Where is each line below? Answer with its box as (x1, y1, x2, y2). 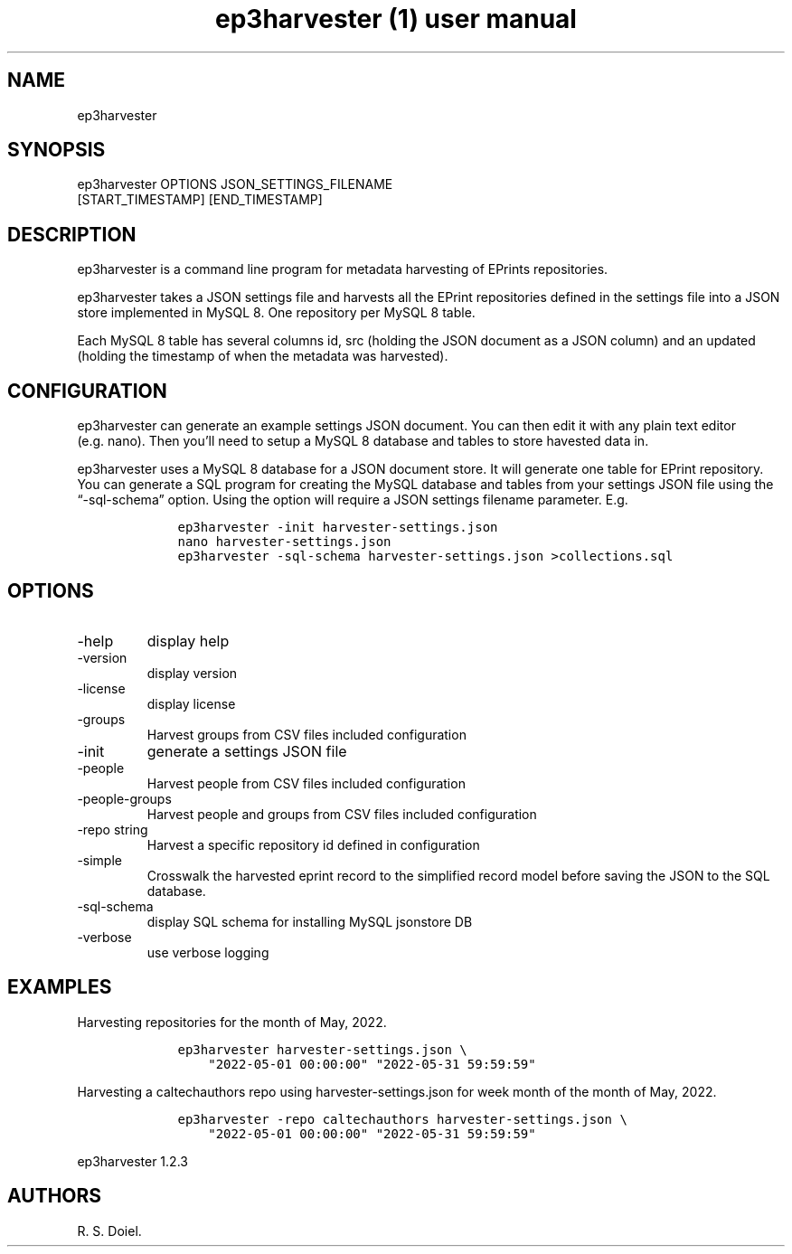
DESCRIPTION (7, 222, 137, 246)
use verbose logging (146, 944, 269, 960)
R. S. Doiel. (77, 1222, 142, 1239)
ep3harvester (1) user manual (215, 4, 577, 34)
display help (146, 631, 230, 650)
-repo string (77, 821, 148, 837)
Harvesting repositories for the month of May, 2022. (77, 1014, 387, 1030)
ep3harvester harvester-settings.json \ (177, 1042, 467, 1057)
